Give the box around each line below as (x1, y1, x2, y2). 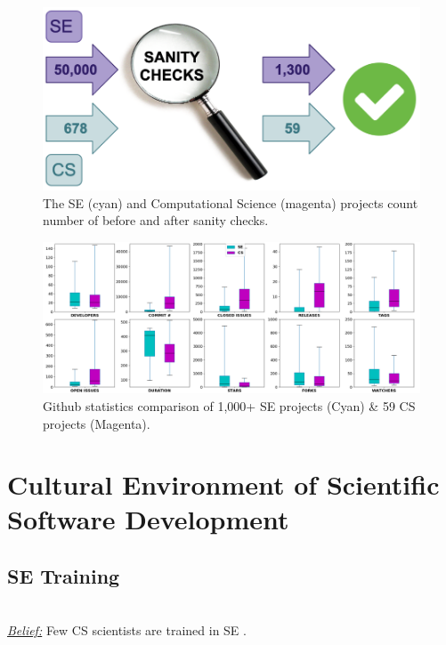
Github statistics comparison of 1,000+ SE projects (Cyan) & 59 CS (43, 396, 416, 415)
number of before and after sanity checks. (43, 211, 269, 230)
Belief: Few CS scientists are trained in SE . (7, 621, 247, 640)
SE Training (7, 562, 120, 590)
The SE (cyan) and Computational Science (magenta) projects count (43, 193, 418, 212)
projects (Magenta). (43, 414, 150, 432)
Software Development (7, 501, 289, 537)
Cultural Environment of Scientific (7, 466, 440, 503)
